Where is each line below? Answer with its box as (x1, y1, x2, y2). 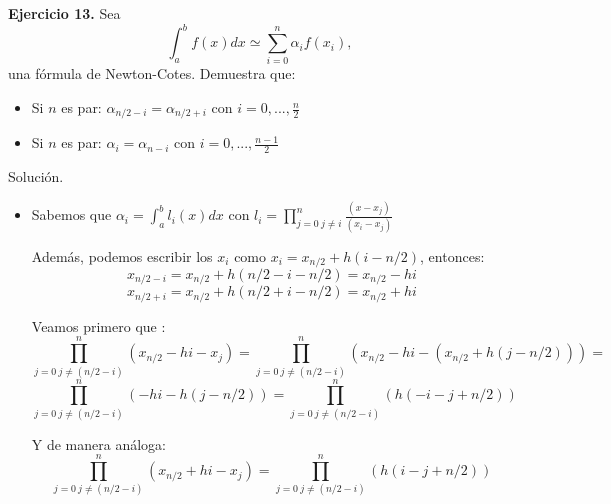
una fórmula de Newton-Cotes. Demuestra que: (8, 63, 296, 84)
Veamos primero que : (31, 315, 166, 336)
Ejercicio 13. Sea (8, 3, 121, 23)
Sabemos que (31, 204, 112, 225)
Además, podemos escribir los (31, 245, 213, 266)
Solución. (8, 166, 64, 187)
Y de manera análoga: (31, 433, 167, 454)
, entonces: (420, 245, 485, 266)
